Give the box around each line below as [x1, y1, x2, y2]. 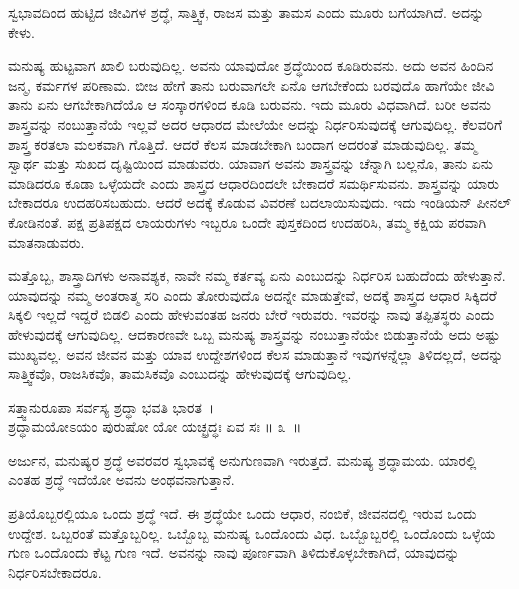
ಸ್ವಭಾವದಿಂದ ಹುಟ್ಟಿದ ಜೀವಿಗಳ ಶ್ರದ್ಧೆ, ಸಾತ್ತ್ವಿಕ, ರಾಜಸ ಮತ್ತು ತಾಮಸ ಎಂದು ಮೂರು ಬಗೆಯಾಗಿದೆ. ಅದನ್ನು [8, 2, 485, 22]
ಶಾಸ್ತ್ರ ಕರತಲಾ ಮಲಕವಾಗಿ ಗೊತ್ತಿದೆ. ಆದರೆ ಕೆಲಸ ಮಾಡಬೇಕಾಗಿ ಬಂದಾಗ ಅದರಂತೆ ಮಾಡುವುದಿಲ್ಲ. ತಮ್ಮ [8, 133, 477, 154]
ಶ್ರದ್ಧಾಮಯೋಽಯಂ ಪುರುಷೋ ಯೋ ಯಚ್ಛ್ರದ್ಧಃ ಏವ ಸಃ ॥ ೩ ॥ [8, 416, 302, 437]
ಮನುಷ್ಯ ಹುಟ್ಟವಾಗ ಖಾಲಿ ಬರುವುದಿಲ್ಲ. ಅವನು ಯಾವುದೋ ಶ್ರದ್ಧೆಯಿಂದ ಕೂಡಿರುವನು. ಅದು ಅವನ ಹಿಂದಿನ [8, 55, 494, 76]
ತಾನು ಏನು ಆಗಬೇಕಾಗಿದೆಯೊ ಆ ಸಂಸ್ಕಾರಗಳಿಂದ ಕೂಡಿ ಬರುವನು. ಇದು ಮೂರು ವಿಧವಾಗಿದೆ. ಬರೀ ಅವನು [8, 94, 491, 115]
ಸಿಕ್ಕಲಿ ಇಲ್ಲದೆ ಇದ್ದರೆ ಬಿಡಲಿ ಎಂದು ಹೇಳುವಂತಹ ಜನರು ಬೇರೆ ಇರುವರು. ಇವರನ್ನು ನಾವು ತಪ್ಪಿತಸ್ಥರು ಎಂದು [8, 304, 495, 325]
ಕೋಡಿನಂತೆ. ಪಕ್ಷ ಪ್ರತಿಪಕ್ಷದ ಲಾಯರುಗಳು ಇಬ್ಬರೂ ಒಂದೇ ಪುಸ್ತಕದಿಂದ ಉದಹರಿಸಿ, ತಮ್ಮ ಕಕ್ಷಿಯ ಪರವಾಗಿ [8, 211, 487, 232]
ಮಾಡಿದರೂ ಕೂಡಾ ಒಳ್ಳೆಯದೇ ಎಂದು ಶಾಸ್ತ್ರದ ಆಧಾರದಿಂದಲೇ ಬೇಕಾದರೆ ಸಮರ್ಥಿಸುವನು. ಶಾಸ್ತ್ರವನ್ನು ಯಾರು [8, 172, 500, 193]
